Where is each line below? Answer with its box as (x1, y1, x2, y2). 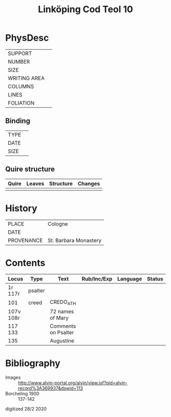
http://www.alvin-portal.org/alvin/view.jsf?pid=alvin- (18, 379, 128, 386)
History (5, 202, 38, 214)
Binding (5, 117, 31, 125)
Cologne (47, 220, 68, 227)
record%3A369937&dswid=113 (18, 385, 83, 391)
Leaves (26, 180, 44, 187)
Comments (49, 323, 76, 330)
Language (117, 275, 142, 282)
